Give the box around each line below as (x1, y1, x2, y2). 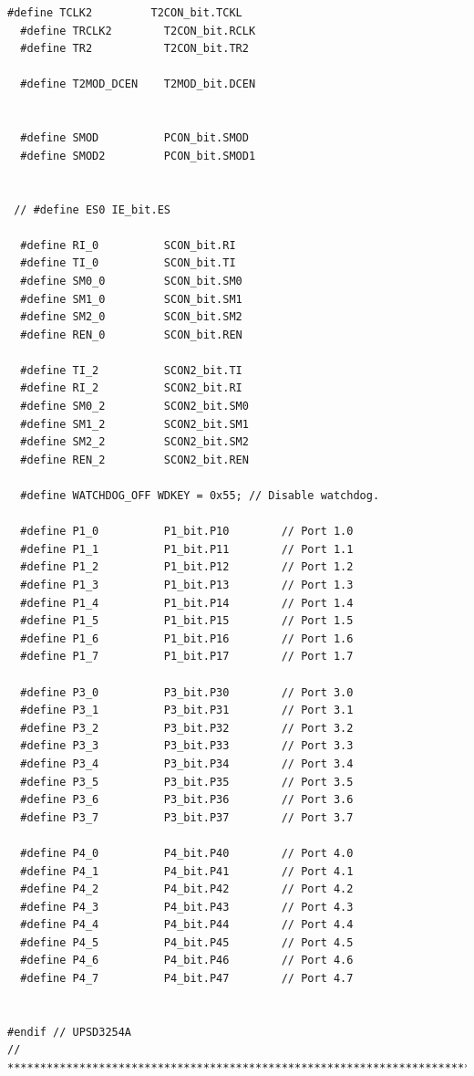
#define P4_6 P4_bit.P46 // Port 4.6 (20, 954, 354, 967)
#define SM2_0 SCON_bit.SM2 (20, 310, 242, 324)
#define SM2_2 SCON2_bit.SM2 (20, 435, 249, 449)
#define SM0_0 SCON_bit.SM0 (20, 274, 242, 287)
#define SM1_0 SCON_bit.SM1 (20, 292, 242, 306)
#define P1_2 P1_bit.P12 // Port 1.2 (20, 560, 354, 574)
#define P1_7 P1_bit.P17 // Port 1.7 (20, 650, 354, 663)
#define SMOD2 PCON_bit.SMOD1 (20, 149, 256, 162)
